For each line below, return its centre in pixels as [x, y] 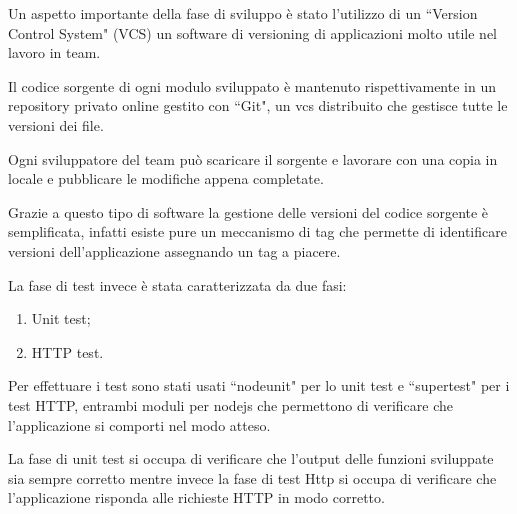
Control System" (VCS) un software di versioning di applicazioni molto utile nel [252, 32]
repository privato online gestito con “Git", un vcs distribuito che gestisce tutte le [258, 105]
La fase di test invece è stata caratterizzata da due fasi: [177, 284]
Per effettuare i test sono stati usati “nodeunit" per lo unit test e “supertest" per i [259, 385]
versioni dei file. [56, 124]
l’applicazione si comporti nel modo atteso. [139, 424]
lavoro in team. [54, 52]
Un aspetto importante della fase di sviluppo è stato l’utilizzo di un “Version [243, 13]
